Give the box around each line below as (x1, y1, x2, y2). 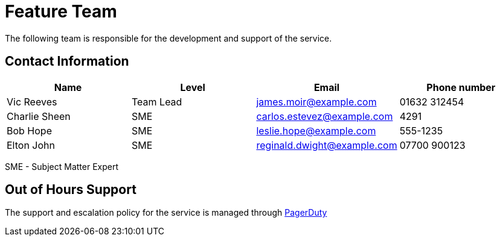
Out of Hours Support (5, 182, 136, 198)
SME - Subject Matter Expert (5, 161, 119, 172)
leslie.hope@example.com (256, 124, 376, 137)
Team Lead (132, 95, 182, 108)
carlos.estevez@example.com (256, 110, 393, 122)
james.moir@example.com (256, 95, 377, 108)
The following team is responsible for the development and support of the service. (5, 33, 332, 43)
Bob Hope (7, 124, 52, 137)
